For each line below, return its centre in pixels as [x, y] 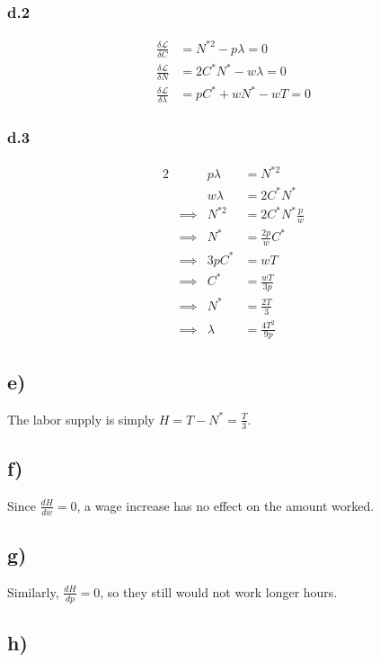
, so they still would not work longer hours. [219, 591]
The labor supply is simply [81, 419]
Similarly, [33, 591]
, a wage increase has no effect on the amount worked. [225, 505]
